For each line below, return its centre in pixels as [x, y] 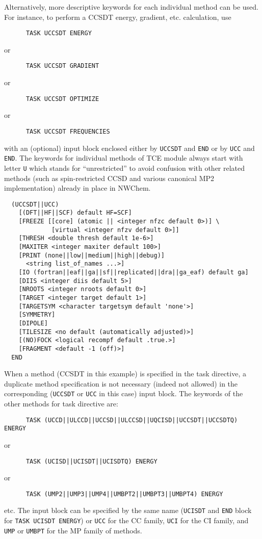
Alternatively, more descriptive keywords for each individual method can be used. [131, 7]
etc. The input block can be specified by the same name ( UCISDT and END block [128, 510]
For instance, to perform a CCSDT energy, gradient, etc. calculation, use [118, 17]
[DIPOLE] [33, 323]
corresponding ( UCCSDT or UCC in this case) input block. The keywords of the [124, 393]
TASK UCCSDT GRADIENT [62, 66]
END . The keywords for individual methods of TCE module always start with [124, 158]
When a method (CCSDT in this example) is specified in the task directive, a [125, 374]
